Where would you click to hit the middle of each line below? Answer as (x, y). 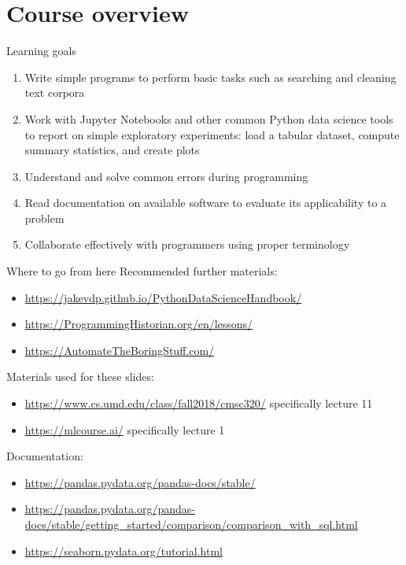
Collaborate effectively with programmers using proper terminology (187, 244)
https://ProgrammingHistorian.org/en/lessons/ (139, 324)
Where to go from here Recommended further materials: (142, 271)
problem (44, 218)
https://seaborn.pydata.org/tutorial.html (124, 550)
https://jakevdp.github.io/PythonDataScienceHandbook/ (163, 297)
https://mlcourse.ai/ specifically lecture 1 (125, 429)
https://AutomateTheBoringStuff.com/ (120, 350)
